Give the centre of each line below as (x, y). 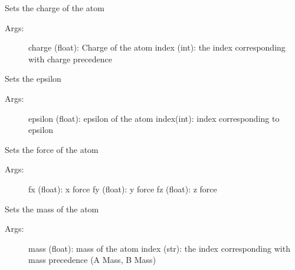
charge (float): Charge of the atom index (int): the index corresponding (157, 47)
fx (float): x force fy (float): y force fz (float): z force (123, 189)
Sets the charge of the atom (55, 8)
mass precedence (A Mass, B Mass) (92, 260)
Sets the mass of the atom (52, 209)
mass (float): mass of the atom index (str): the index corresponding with (159, 248)
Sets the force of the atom (52, 149)
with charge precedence (71, 59)
